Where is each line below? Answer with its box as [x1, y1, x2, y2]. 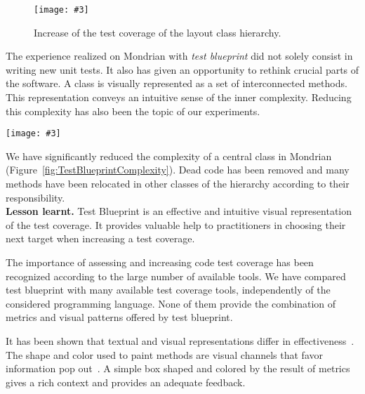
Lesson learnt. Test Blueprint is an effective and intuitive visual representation [6, 204, 352, 218]
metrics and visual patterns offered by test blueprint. [6, 310, 233, 324]
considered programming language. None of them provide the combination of [6, 296, 336, 310]
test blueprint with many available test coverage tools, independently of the [6, 282, 331, 297]
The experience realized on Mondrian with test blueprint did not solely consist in [6, 48, 353, 63]
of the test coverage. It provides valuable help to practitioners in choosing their [6, 217, 346, 232]
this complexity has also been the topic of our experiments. [6, 103, 260, 118]
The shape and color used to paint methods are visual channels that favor [6, 347, 324, 362]
